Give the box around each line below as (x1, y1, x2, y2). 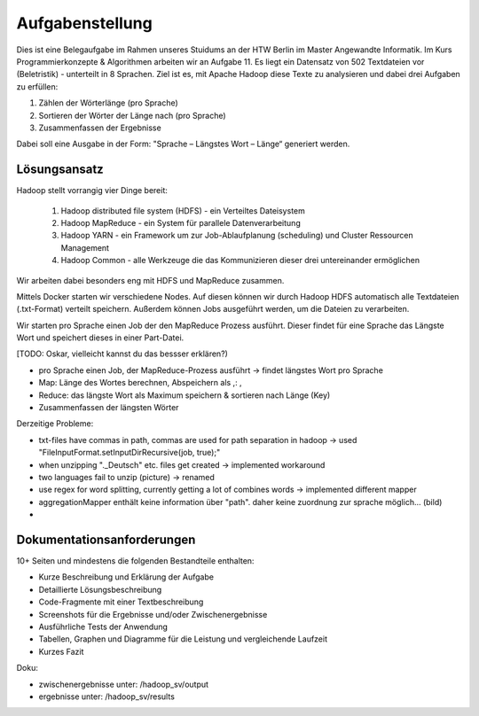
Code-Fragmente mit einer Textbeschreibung (38, 596, 204, 607)
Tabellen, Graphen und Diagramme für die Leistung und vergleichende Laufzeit (38, 634, 328, 644)
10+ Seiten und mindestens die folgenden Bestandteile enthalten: (16, 556, 255, 566)
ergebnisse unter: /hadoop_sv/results (38, 691, 175, 702)
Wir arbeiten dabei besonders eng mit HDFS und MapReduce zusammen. (16, 275, 285, 285)
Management (60, 242, 110, 253)
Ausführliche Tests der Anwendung (38, 621, 169, 633)
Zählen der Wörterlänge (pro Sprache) (38, 97, 179, 108)
